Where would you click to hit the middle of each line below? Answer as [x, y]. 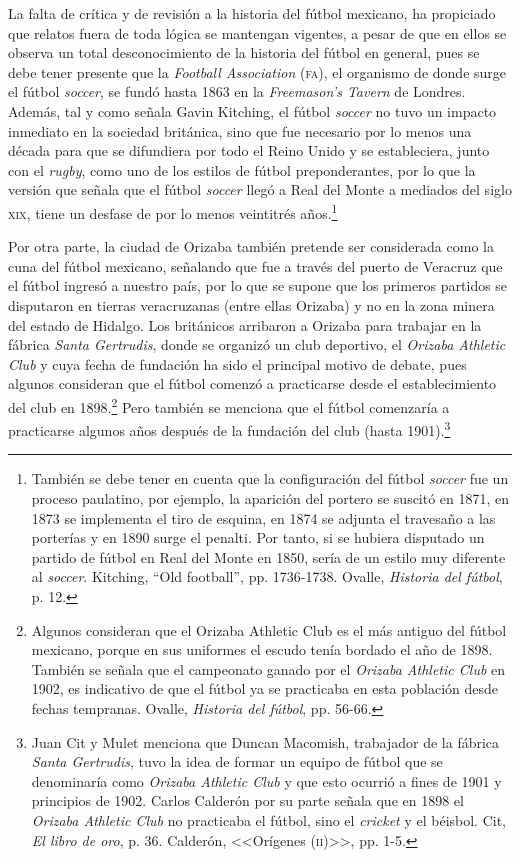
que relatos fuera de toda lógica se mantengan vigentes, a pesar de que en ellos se [257, 32]
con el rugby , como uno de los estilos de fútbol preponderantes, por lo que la [242, 169]
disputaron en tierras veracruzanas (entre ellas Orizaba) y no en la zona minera [251, 304]
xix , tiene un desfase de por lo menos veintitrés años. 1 [173, 211]
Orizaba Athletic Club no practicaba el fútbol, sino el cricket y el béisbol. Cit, [269, 819]
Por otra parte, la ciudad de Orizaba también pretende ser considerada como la [251, 246]
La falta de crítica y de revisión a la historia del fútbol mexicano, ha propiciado [252, 13]
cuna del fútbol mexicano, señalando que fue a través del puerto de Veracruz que [255, 265]
